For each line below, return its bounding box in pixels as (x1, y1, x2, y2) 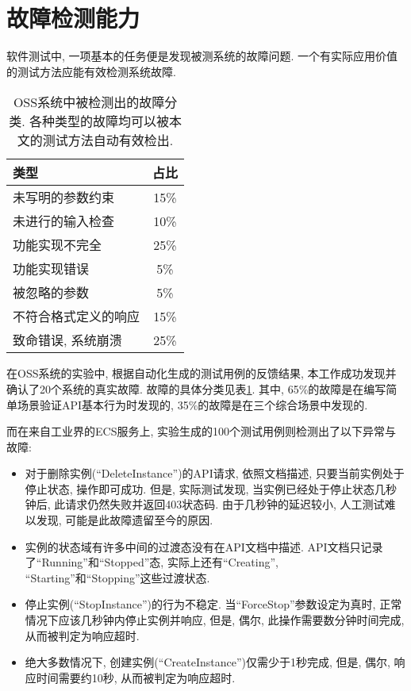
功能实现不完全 (13, 236, 102, 255)
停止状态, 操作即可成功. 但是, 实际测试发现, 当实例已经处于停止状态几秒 (25, 480, 398, 497)
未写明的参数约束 (13, 188, 115, 207)
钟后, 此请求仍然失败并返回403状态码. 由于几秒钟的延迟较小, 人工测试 (25, 496, 385, 512)
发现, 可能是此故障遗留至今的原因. (36, 512, 213, 528)
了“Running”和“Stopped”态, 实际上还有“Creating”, (25, 554, 278, 570)
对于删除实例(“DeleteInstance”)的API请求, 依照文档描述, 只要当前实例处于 (25, 465, 405, 482)
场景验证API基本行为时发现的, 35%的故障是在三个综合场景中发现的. (17, 396, 368, 413)
